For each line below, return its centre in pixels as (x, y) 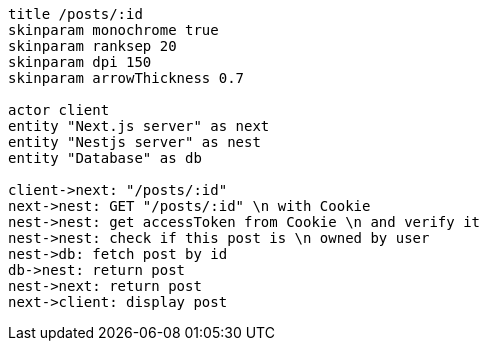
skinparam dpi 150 (80, 62)
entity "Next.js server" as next (139, 126)
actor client (59, 110)
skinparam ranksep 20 (92, 46)
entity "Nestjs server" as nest (134, 142)
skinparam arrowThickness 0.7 (126, 78)
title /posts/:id (75, 14)
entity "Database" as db (105, 158)
